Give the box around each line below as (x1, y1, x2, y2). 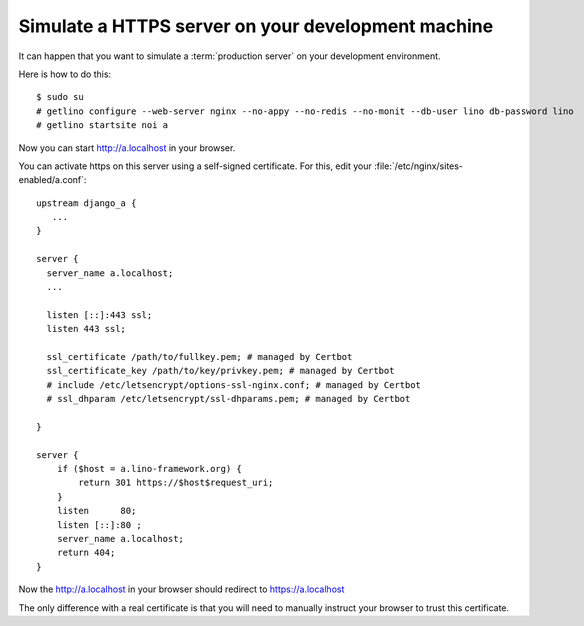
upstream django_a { (36, 197, 137, 209)
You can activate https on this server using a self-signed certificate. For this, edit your (18, 160, 372, 172)
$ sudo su (36, 91, 84, 103)
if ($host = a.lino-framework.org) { (56, 463, 242, 475)
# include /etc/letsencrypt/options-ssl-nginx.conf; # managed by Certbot (46, 379, 422, 390)
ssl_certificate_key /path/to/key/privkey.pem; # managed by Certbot (46, 365, 395, 377)
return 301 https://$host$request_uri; (78, 477, 274, 489)
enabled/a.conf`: (18, 174, 87, 186)
